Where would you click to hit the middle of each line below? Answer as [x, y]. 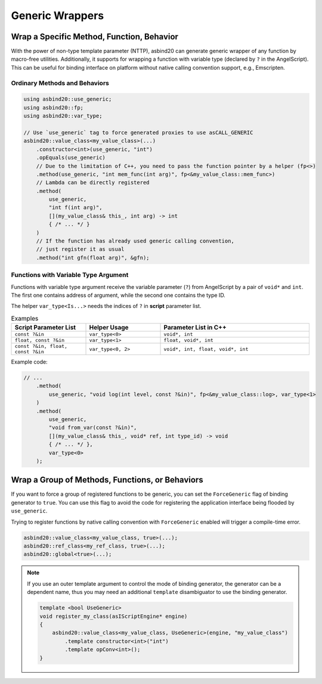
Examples [25, 318]
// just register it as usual [80, 249]
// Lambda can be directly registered [93, 183]
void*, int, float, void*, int [206, 349]
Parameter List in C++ [195, 328]
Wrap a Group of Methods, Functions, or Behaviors [107, 480]
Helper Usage [109, 328]
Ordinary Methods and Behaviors [60, 83]
